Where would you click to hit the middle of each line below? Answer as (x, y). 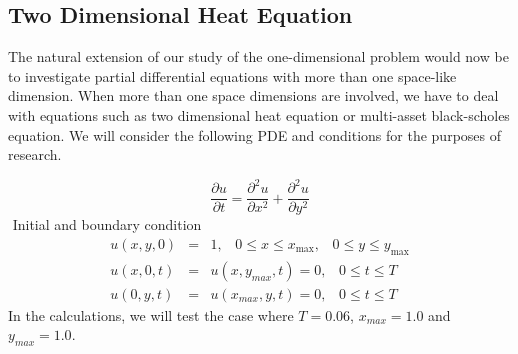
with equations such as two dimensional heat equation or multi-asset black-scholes (259, 114)
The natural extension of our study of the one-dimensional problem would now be (258, 56)
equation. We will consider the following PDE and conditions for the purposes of (255, 134)
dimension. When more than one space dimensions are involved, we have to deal (253, 95)
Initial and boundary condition (107, 224)
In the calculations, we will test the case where (151, 314)
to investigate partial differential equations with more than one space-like (232, 75)
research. (35, 154)
